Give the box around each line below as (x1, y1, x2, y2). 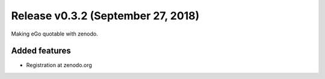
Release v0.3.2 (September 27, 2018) (11, 9, 200, 22)
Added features (11, 46, 72, 56)
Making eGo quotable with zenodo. (11, 30, 99, 37)
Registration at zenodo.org (26, 62, 93, 69)
